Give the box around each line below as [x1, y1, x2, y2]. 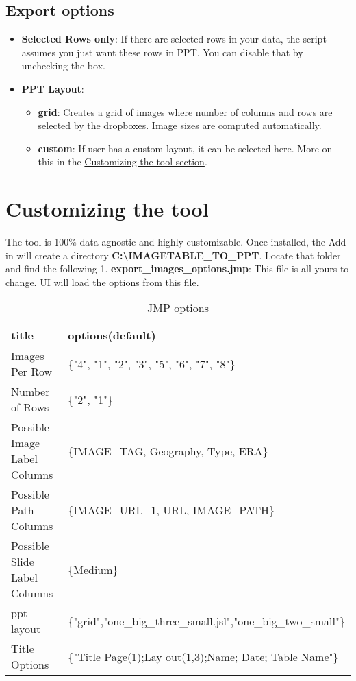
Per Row [11, 363, 53, 380]
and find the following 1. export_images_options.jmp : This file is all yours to [5, 261, 349, 276]
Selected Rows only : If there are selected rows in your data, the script [21, 32, 327, 46]
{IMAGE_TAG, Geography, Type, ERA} [68, 442, 268, 459]
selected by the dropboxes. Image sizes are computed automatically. [38, 118, 322, 132]
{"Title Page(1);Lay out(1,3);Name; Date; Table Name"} [68, 648, 339, 665]
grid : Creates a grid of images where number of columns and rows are [38, 104, 333, 119]
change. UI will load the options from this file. [5, 274, 199, 289]
